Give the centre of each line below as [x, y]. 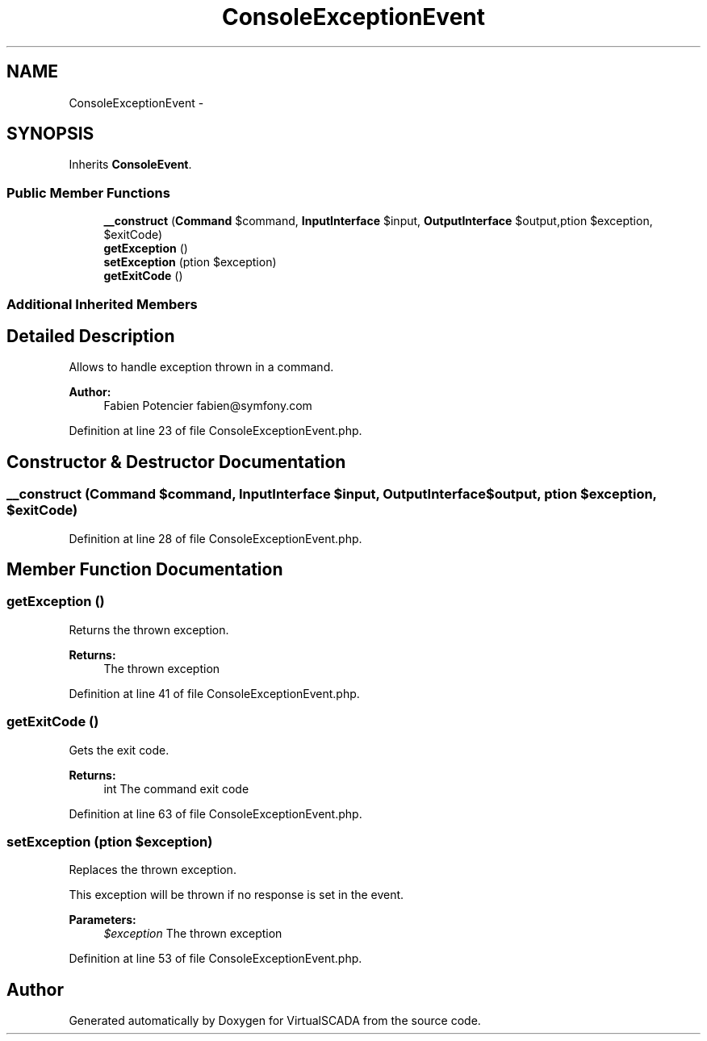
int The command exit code [176, 788]
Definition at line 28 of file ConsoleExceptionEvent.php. [215, 538]
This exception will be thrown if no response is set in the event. [236, 895]
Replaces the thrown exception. [153, 870]
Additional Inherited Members [102, 304]
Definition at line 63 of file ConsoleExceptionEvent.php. [215, 813]
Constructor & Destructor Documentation [176, 462]
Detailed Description [91, 336]
